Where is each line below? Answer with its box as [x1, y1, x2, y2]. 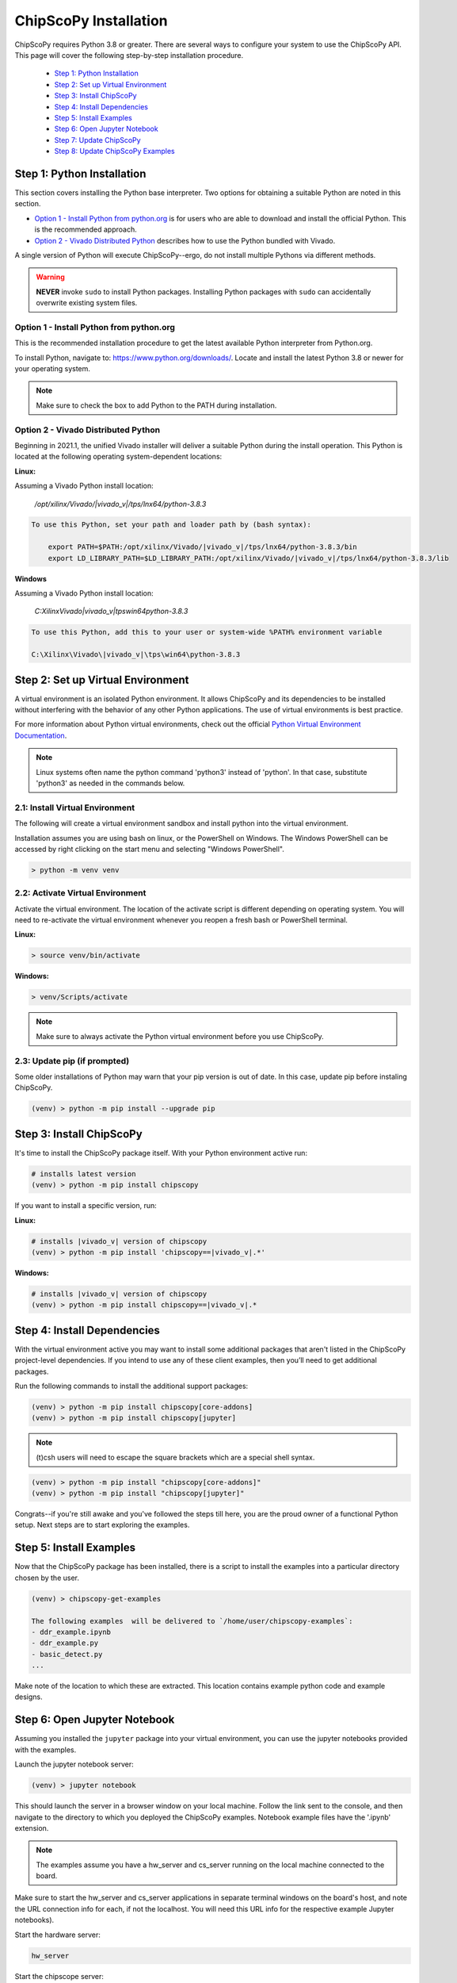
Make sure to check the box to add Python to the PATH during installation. [36, 401, 277, 410]
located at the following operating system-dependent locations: [14, 452, 223, 462]
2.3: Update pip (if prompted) [14, 1055, 130, 1066]
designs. [14, 1692, 43, 1701]
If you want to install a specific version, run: [14, 1201, 158, 1210]
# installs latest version [31, 1169, 136, 1178]
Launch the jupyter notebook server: [14, 1759, 134, 1769]
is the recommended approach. [34, 224, 138, 234]
